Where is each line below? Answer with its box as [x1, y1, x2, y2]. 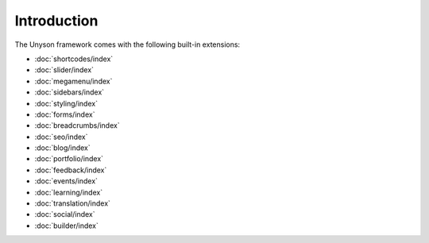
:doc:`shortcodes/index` [34, 54, 114, 64]
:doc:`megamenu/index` [34, 76, 113, 86]
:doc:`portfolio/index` [34, 154, 103, 164]
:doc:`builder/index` [34, 221, 99, 230]
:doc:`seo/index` [34, 132, 88, 141]
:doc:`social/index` [34, 210, 95, 219]
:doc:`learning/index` [34, 187, 103, 197]
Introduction [14, 12, 99, 29]
